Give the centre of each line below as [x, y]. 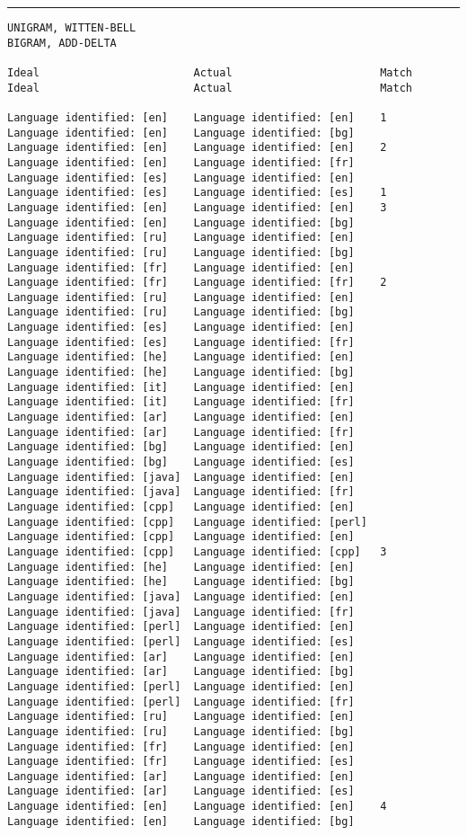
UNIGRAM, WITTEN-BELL [72, 28]
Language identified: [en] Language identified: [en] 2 [197, 148]
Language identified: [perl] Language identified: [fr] [181, 702]
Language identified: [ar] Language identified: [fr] [181, 432]
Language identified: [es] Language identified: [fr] [181, 342]
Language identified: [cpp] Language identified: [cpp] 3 [197, 551]
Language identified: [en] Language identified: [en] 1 [197, 117]
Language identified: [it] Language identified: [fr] [181, 402]
